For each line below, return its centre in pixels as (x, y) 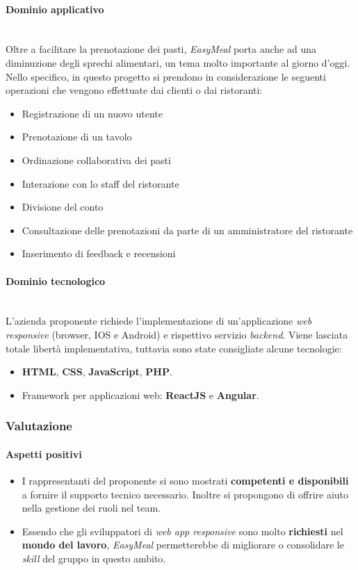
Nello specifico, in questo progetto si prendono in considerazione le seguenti (166, 76)
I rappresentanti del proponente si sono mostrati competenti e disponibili (185, 480)
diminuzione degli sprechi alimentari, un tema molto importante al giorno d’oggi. (178, 62)
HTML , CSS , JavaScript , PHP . (97, 372)
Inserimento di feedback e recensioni (99, 253)
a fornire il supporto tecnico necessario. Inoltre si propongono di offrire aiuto (185, 494)
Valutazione (39, 426)
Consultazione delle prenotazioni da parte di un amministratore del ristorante (187, 230)
